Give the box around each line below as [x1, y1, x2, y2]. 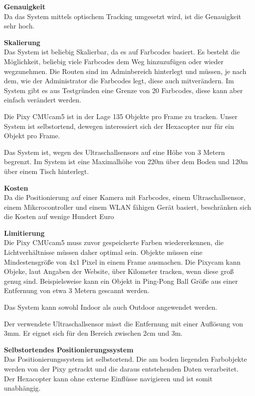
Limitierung [4, 227, 45, 238]
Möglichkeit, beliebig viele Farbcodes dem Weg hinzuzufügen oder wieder [4, 56, 224, 66]
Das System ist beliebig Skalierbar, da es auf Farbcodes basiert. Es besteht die [4, 47, 240, 57]
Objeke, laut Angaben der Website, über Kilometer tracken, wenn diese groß [4, 266, 234, 276]
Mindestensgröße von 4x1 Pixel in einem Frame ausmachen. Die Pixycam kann [4, 256, 241, 267]
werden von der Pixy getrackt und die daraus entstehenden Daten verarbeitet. [4, 364, 239, 373]
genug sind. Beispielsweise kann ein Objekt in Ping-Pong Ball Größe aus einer [4, 275, 238, 286]
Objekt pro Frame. [4, 130, 60, 141]
